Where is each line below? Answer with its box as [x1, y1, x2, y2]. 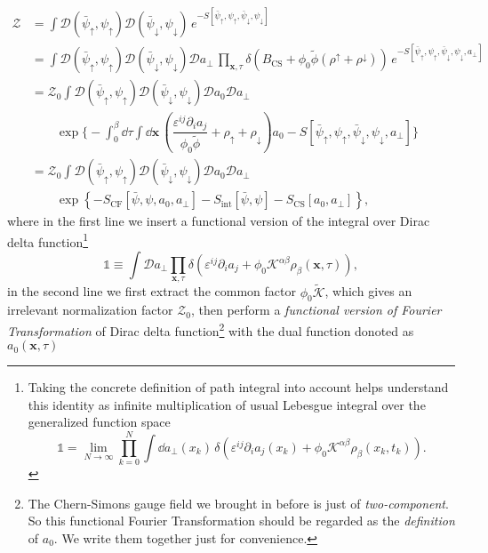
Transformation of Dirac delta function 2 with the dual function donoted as [7, 319, 414, 340]
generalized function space [28, 413, 171, 431]
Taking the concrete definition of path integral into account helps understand [28, 378, 449, 397]
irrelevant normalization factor [7, 301, 173, 319]
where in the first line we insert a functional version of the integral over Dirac [7, 212, 430, 230]
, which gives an [324, 282, 412, 301]
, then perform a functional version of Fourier [190, 301, 442, 319]
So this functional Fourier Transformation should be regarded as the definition [28, 511, 455, 530]
